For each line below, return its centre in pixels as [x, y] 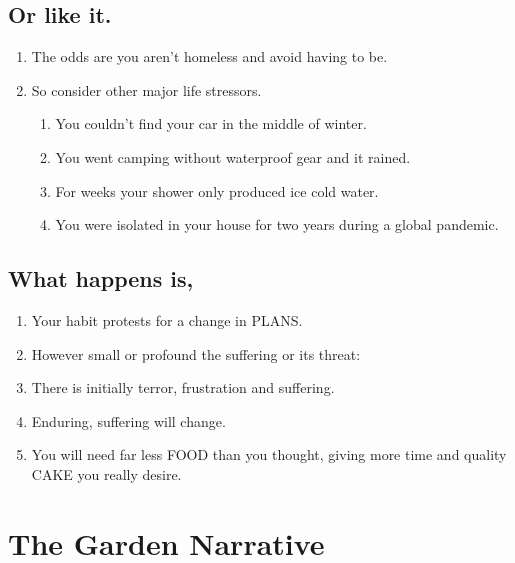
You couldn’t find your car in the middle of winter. [211, 123]
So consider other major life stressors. [146, 89]
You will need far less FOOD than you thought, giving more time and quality [269, 454]
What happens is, [101, 278]
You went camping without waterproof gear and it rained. [233, 156]
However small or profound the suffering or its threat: [196, 353]
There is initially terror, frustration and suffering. [183, 387]
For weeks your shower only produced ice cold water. [217, 190]
